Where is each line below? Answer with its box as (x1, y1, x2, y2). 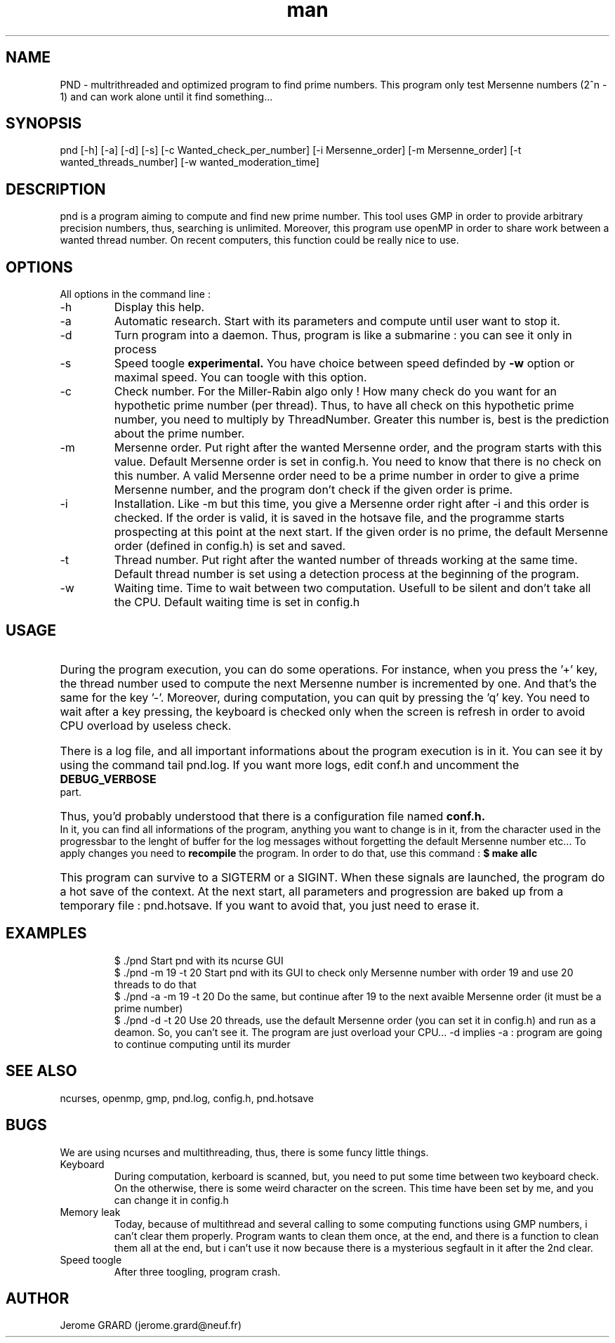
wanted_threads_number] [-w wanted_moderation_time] (60, 156, 319, 169)
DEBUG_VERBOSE (60, 771, 157, 786)
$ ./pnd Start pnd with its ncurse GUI (114, 954, 284, 967)
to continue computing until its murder (114, 1037, 291, 1050)
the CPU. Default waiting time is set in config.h (114, 595, 360, 610)
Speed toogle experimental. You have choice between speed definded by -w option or (114, 356, 575, 371)
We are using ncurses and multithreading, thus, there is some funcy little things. (60, 1146, 429, 1158)
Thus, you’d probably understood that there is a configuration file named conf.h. (60, 808, 486, 823)
